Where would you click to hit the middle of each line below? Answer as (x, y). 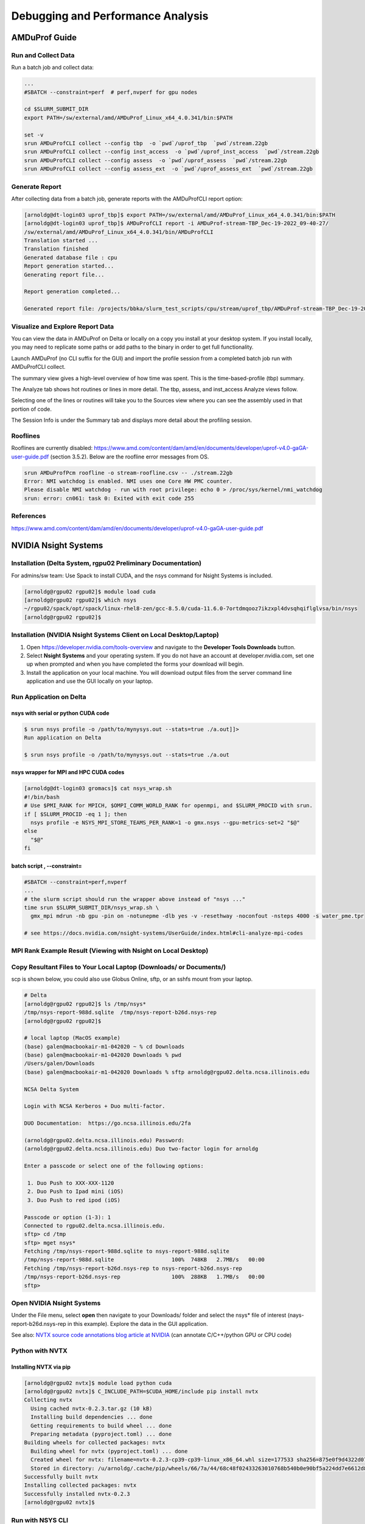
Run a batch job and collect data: (53, 68)
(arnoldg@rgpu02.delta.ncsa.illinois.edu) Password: (104, 1140)
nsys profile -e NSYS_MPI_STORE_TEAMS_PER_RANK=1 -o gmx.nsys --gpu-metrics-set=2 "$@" (165, 822)
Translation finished (56, 249)
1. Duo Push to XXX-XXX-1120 (71, 1183)
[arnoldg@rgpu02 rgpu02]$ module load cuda (90, 592)
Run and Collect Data (43, 55)
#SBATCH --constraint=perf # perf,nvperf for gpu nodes (111, 92)
